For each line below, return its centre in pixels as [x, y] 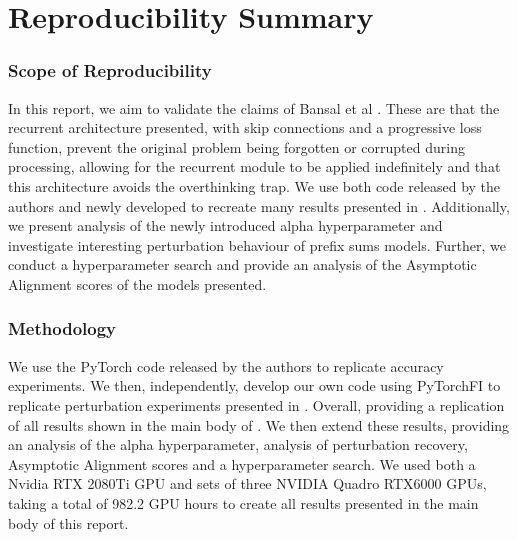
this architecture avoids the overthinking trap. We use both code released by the [254, 185]
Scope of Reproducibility [110, 70]
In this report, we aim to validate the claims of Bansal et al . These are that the [254, 107]
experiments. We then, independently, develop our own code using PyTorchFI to [254, 385]
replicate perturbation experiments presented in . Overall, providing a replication [256, 404]
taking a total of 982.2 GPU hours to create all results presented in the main [243, 502]
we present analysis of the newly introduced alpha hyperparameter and [225, 225]
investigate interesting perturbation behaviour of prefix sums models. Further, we [257, 244]
